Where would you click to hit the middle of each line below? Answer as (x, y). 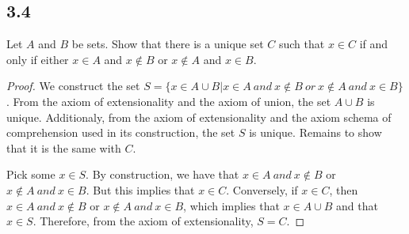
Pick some (31, 174)
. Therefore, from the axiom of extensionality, (143, 221)
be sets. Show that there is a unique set (168, 44)
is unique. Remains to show (315, 132)
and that (357, 205)
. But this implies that (140, 189)
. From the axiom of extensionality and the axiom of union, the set (169, 101)
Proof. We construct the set (73, 86)
